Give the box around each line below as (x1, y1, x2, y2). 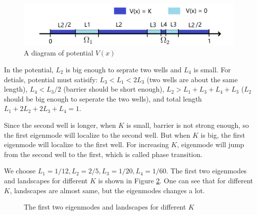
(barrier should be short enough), (63, 84, 164, 94)
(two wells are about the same (147, 74, 238, 84)
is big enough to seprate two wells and (65, 64, 182, 74)
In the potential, (4, 64, 53, 74)
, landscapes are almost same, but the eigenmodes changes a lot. (9, 185, 205, 195)
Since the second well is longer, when (4, 119, 116, 130)
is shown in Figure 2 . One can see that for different (98, 175, 254, 185)
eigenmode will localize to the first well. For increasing (4, 139, 169, 150)
